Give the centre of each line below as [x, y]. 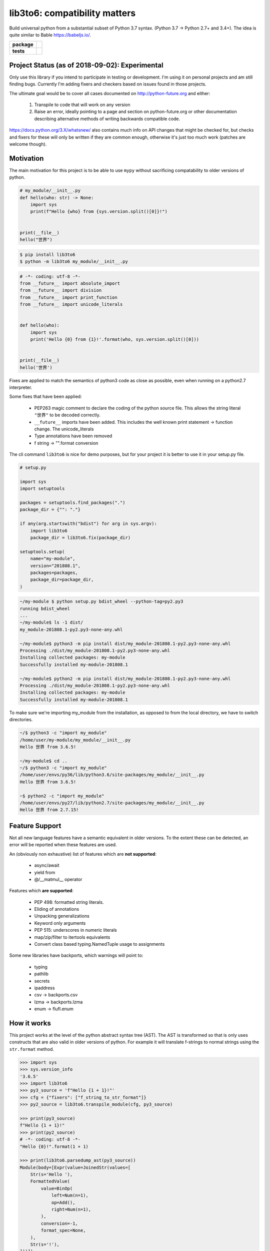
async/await [47, 865]
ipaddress [44, 988]
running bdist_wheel [45, 608]
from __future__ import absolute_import [70, 283]
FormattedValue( [50, 1181]
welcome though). [28, 144]
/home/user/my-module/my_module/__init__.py [75, 740]
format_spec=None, [63, 1230]
